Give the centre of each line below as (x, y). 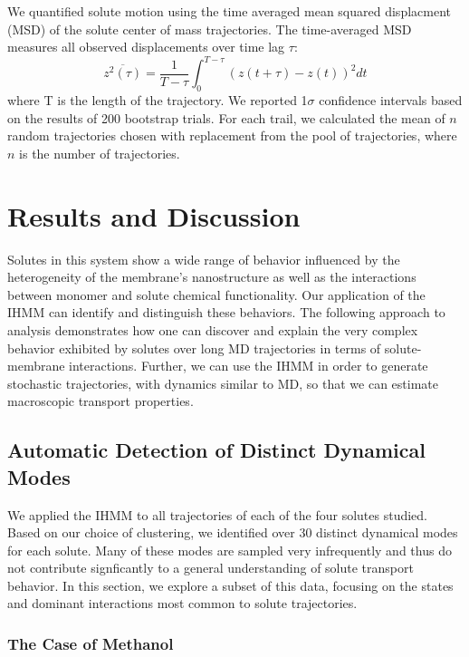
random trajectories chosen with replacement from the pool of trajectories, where (232, 135)
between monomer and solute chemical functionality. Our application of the (216, 294)
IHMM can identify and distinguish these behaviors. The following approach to (226, 312)
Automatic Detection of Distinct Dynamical (216, 450)
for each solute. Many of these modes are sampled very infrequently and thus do (230, 550)
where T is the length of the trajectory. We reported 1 (158, 100)
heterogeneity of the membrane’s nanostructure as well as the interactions (212, 277)
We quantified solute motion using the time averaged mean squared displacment (229, 11)
